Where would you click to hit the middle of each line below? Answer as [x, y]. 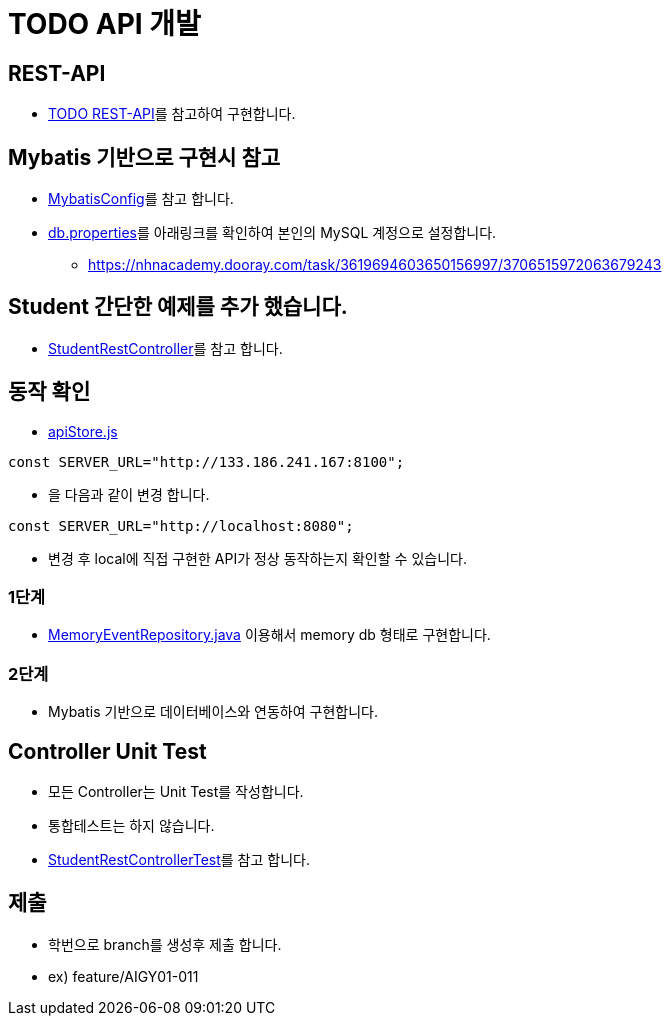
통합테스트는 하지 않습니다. [131, 826]
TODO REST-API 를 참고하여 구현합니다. [172, 114]
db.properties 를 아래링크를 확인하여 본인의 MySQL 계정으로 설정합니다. [272, 233]
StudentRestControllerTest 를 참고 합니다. [179, 860]
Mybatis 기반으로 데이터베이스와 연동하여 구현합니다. [213, 712]
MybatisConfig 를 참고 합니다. [141, 199]
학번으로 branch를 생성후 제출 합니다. [165, 944]
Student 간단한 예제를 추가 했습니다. [178, 307]
